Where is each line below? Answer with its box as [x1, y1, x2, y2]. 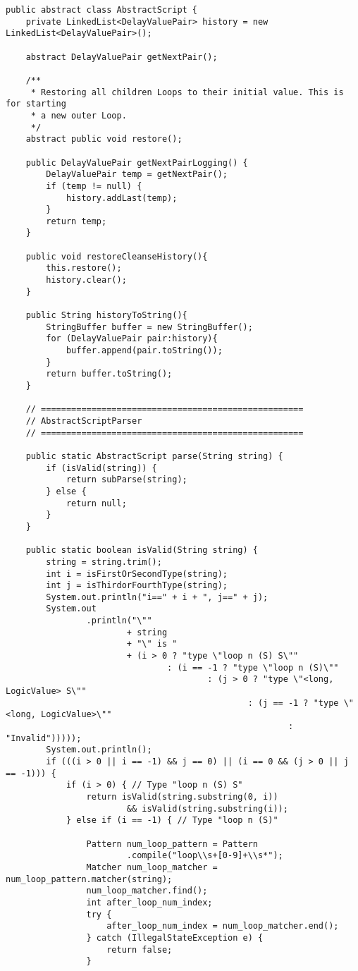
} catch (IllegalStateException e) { [86, 932, 264, 943]
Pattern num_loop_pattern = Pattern [86, 838, 258, 849]
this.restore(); [46, 263, 122, 274]
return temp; [46, 216, 107, 226]
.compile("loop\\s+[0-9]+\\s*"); [126, 850, 283, 861]
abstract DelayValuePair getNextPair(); [25, 51, 218, 62]
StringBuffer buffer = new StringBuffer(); [46, 322, 253, 332]
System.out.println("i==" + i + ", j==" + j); [46, 592, 268, 602]
